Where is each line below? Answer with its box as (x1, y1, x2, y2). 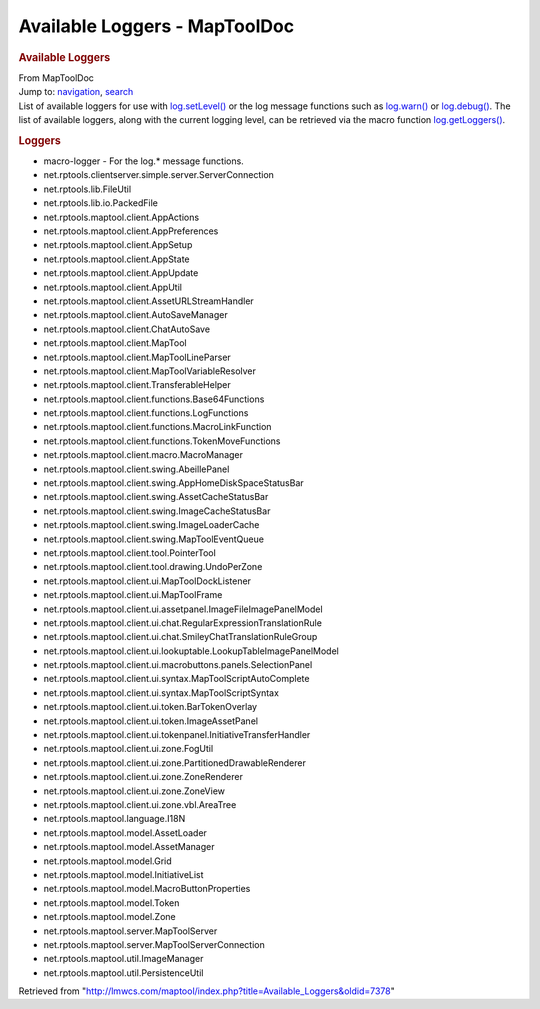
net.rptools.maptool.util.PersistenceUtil (43, 966, 204, 979)
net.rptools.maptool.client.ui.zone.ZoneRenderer (43, 771, 244, 783)
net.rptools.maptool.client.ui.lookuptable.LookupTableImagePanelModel (43, 645, 339, 657)
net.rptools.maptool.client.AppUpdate (43, 267, 199, 279)
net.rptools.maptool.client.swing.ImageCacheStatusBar (43, 505, 271, 517)
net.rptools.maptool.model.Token (43, 896, 180, 909)
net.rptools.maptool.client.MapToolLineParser (43, 351, 232, 363)
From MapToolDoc (18, 71, 95, 84)
